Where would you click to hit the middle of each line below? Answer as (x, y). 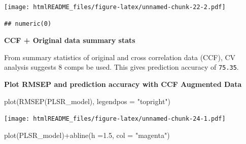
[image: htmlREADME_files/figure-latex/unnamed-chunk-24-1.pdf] (115, 119)
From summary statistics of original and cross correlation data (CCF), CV (120, 57)
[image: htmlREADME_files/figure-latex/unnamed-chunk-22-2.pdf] (115, 7)
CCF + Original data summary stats (70, 40)
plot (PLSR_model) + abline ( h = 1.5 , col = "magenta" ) (87, 135)
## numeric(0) (28, 23)
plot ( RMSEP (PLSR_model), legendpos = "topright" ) (87, 101)
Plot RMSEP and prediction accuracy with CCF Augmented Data (123, 84)
